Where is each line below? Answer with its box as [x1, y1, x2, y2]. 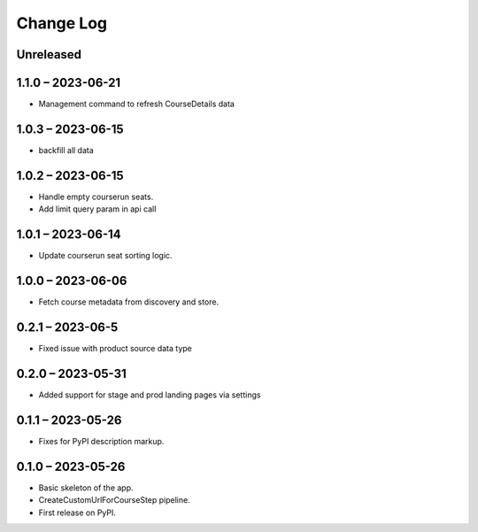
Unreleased [16, 47, 82, 62]
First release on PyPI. [38, 507, 117, 518]
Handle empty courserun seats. [38, 191, 154, 202]
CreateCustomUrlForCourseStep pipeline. [38, 495, 190, 505]
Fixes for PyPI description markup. [38, 436, 165, 446]
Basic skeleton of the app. [38, 482, 134, 493]
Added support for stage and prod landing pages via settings [38, 389, 261, 400]
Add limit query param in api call [38, 204, 157, 214]
